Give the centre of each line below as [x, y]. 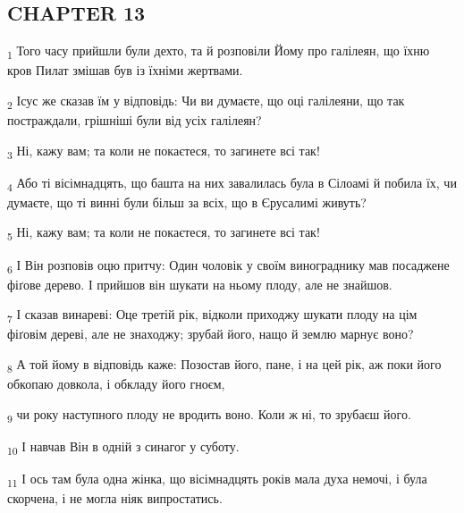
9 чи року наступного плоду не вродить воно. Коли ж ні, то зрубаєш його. [209, 415]
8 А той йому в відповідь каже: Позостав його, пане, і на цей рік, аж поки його [224, 365]
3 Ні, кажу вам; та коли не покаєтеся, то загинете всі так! [164, 151]
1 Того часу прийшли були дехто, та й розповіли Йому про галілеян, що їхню [219, 51]
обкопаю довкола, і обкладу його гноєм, [116, 384]
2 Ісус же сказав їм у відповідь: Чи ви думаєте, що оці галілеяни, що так [206, 101]
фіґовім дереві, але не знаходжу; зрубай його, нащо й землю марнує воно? [211, 334]
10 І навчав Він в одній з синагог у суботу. [123, 447]
